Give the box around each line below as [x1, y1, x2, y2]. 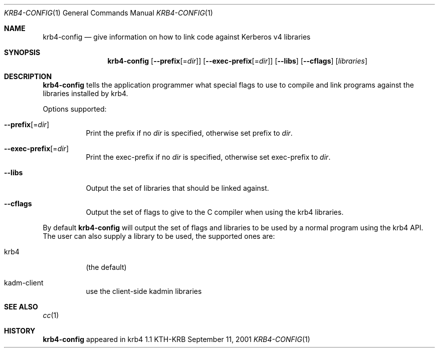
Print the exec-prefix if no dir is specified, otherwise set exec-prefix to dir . [86, 153, 331, 161]
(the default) [86, 263, 127, 271]
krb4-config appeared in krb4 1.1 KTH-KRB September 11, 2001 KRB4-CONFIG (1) [43, 335, 310, 343]
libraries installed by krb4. [43, 89, 128, 98]
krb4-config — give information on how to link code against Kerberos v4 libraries [43, 33, 311, 41]
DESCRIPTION [4, 72, 52, 81]
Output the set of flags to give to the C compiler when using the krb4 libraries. [86, 208, 344, 216]
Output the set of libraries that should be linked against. [86, 184, 269, 192]
